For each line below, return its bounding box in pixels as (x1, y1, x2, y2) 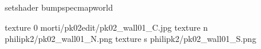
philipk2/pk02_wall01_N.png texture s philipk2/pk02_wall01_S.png (5, 32, 256, 45)
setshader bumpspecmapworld (5, 1, 113, 13)
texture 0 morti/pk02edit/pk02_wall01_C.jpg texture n (5, 21, 208, 33)
